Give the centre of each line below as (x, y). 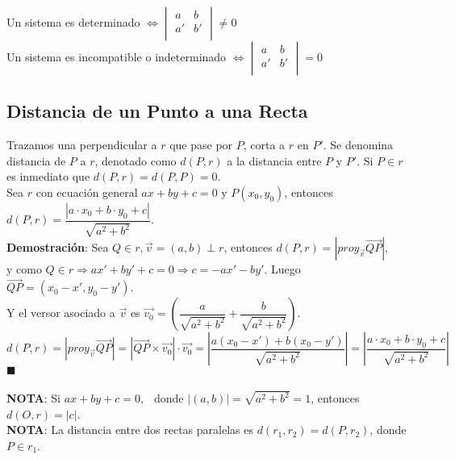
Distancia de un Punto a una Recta (157, 111)
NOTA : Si (33, 398)
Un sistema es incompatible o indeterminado (117, 56)
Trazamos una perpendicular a (82, 145)
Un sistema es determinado (73, 22)
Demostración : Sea (58, 247)
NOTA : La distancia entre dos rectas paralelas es (130, 430)
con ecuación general (87, 192)
